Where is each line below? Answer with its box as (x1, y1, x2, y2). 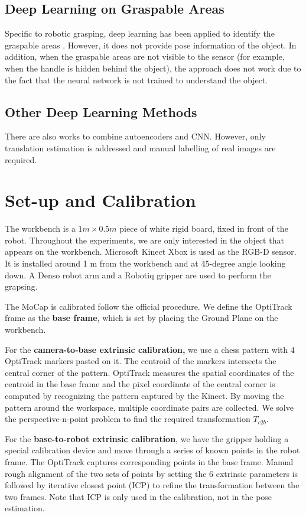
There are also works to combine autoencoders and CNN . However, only (5, 130, 266, 142)
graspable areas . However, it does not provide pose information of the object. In (5, 38, 297, 51)
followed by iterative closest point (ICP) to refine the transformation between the (5, 479, 300, 491)
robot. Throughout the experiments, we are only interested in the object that (5, 233, 284, 246)
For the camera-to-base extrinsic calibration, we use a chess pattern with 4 (5, 343, 295, 355)
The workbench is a (5, 222, 76, 235)
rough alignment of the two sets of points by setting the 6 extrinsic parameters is (5, 467, 298, 479)
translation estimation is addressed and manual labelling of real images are (5, 141, 276, 154)
